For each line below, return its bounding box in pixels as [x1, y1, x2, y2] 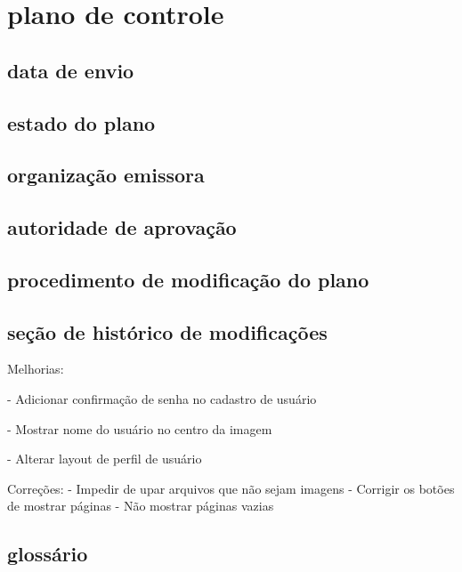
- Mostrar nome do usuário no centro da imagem [7, 419, 272, 438]
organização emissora [7, 161, 205, 189]
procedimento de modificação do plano [7, 265, 369, 293]
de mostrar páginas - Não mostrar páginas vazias [7, 496, 274, 515]
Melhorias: [7, 359, 64, 378]
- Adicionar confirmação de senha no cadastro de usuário [7, 390, 317, 408]
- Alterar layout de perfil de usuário [7, 449, 202, 468]
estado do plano [7, 109, 156, 136]
